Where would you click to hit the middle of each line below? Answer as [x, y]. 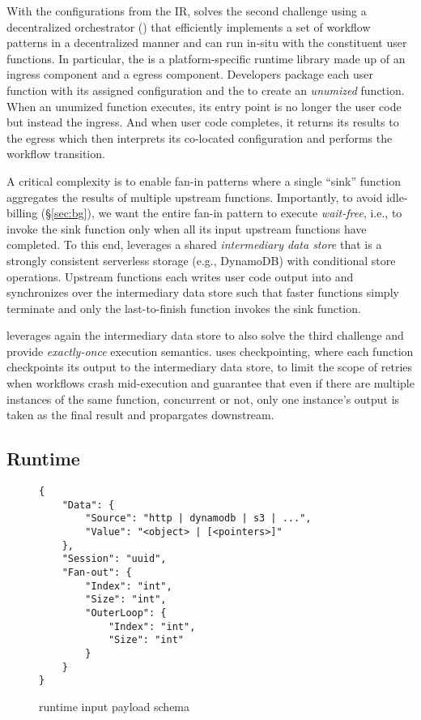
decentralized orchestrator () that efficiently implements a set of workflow [189, 26]
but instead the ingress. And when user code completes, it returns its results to [203, 122]
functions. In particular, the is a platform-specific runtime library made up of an [206, 58]
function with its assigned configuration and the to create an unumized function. [206, 90]
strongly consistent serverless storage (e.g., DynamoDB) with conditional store [201, 260]
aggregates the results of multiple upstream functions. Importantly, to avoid [195, 197]
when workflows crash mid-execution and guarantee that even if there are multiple [210, 383]
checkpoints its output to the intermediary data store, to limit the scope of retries [210, 367]
